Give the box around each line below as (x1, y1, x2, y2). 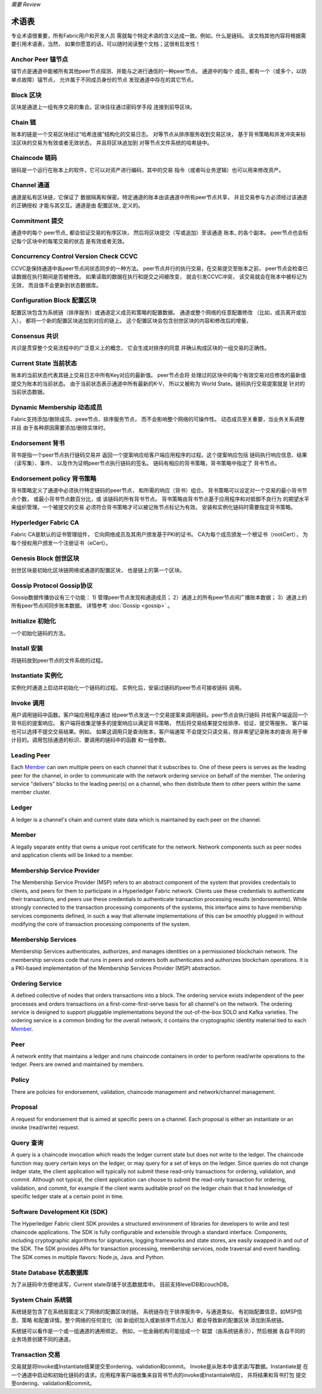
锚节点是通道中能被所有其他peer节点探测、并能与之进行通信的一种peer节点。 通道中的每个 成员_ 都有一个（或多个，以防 (11, 67, 307, 75)
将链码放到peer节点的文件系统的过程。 (11, 656, 107, 664)
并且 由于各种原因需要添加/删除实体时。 (11, 424, 109, 431)
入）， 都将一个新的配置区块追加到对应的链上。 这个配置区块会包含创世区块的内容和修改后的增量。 (11, 317, 252, 325)
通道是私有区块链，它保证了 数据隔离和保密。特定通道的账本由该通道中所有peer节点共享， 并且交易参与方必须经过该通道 (11, 193, 308, 201)
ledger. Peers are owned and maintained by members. (11, 1061, 144, 1068)
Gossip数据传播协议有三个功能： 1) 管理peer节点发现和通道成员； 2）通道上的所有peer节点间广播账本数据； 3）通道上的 (11, 594, 307, 601)
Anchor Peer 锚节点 (11, 55, 69, 64)
